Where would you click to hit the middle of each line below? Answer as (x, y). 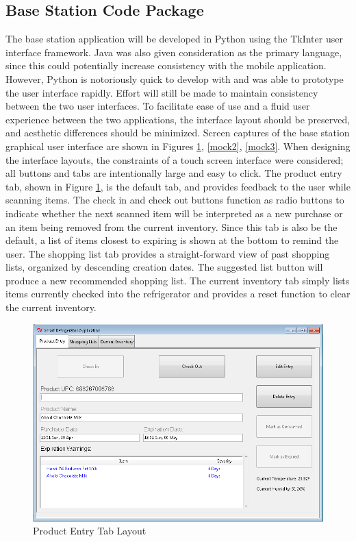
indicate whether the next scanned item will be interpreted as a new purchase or (174, 213)
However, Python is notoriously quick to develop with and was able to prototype (175, 78)
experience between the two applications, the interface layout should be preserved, (178, 119)
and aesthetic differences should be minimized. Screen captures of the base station (178, 133)
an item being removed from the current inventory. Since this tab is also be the (171, 226)
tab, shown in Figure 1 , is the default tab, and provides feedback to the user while (178, 186)
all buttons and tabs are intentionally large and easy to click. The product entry (174, 173)
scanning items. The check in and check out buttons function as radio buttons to (175, 200)
